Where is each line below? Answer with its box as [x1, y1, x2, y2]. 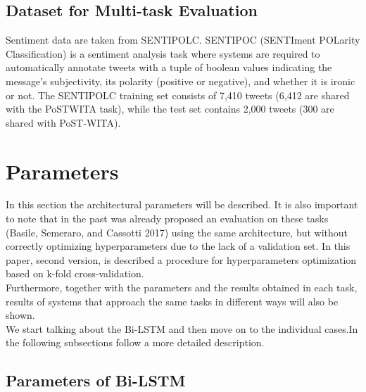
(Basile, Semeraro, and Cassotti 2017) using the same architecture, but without [6, 225, 348, 239]
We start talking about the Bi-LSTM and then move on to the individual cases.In [6, 321, 358, 336]
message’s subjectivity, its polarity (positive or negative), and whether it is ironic [6, 73, 355, 88]
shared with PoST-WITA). [6, 115, 121, 129]
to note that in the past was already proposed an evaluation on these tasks [6, 211, 329, 226]
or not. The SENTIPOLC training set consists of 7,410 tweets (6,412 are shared [6, 87, 350, 102]
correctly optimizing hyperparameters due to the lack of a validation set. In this [6, 239, 351, 253]
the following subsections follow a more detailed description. [6, 335, 265, 350]
